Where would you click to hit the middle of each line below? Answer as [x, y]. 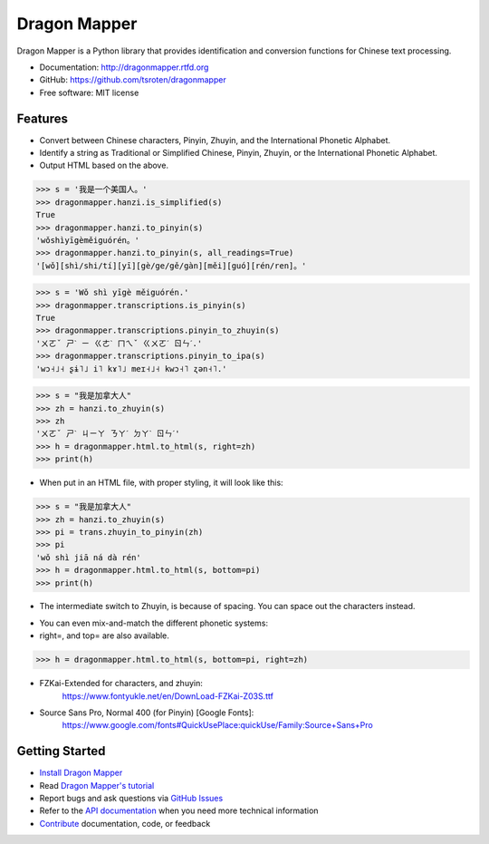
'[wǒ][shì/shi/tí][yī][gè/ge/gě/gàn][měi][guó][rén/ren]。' [171, 266]
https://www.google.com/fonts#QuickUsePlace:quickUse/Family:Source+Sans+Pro [217, 725]
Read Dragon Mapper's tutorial [97, 785]
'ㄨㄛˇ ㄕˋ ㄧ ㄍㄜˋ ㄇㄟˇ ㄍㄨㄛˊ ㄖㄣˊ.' [119, 343]
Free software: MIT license [89, 92]
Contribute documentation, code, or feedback [125, 823]
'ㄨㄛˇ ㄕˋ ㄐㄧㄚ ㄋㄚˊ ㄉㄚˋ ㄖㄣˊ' [108, 434]
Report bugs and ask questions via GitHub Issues [131, 799]
